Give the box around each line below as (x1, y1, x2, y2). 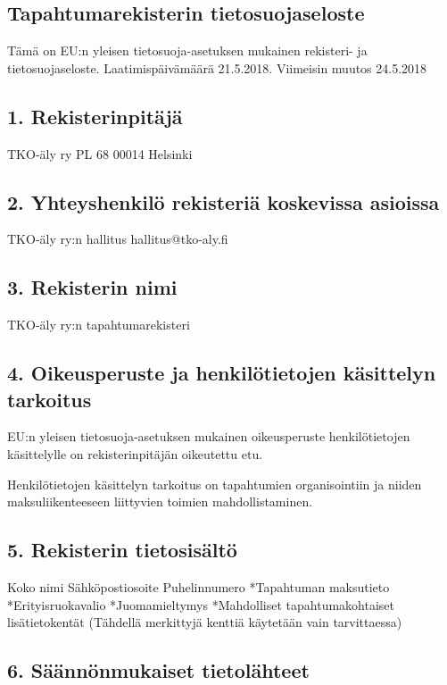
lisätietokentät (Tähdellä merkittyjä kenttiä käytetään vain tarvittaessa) (7, 613, 402, 631)
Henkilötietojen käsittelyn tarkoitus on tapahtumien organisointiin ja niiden (7, 474, 422, 493)
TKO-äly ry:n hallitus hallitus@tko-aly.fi (7, 230, 228, 248)
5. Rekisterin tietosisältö (7, 536, 237, 564)
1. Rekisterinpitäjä (7, 102, 183, 129)
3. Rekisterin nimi (7, 273, 178, 301)
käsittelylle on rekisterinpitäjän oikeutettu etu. (7, 444, 263, 463)
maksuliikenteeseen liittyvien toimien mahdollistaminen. (7, 492, 313, 511)
